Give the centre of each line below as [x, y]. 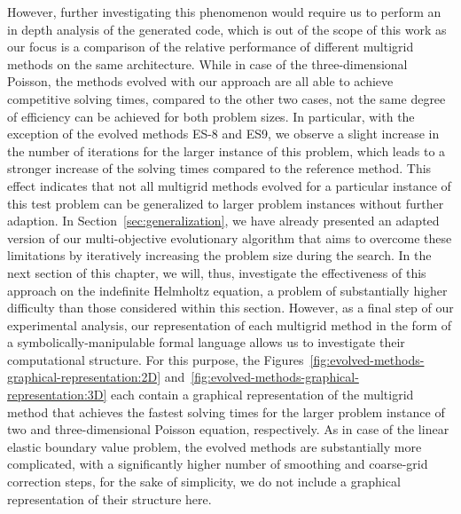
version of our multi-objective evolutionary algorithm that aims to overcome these [230, 237]
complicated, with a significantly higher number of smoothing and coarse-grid [218, 464]
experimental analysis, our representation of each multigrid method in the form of [229, 324]
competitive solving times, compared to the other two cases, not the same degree [227, 98]
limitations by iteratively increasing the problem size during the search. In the [219, 255]
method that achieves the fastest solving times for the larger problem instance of [226, 411]
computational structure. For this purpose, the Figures [156, 359]
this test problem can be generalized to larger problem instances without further [226, 203]
